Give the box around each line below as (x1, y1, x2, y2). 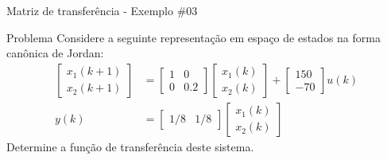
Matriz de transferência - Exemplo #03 (6, 2, 198, 18)
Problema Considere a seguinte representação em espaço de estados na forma (6, 29, 381, 45)
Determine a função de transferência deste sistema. (6, 138, 254, 154)
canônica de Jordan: (6, 45, 104, 61)
